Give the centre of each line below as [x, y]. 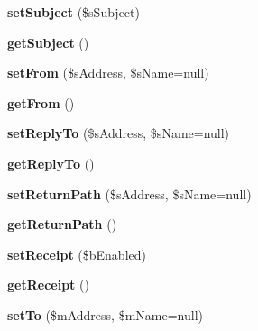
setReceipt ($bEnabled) [77, 254]
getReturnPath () [62, 224]
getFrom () [41, 102]
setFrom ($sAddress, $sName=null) [108, 73]
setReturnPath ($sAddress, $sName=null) [129, 193]
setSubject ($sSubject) [74, 12]
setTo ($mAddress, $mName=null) [105, 314]
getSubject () [48, 42]
